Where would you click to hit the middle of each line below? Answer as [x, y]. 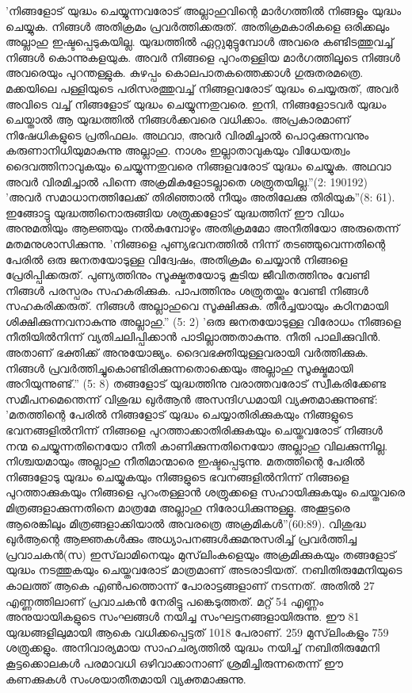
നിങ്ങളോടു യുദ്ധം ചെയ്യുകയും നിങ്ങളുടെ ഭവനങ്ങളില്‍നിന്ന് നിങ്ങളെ [177, 476]
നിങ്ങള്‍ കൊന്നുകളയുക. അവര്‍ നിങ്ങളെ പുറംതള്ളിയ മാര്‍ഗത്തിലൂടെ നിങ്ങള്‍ [203, 57]
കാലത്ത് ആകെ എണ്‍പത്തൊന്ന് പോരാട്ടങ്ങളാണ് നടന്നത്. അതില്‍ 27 [190, 585]
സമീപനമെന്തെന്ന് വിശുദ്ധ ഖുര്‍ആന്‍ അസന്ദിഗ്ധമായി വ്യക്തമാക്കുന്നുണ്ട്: [192, 398]
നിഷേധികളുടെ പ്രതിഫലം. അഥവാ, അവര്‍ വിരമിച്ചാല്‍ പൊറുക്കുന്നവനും [187, 134]
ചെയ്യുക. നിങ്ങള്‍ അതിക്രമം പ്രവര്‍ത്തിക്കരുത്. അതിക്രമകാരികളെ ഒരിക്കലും [198, 26]
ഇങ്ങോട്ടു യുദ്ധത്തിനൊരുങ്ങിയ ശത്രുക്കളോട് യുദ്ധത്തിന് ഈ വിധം [175, 212]
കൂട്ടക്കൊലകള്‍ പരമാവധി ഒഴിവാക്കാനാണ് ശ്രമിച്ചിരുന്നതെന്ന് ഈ [174, 662]
